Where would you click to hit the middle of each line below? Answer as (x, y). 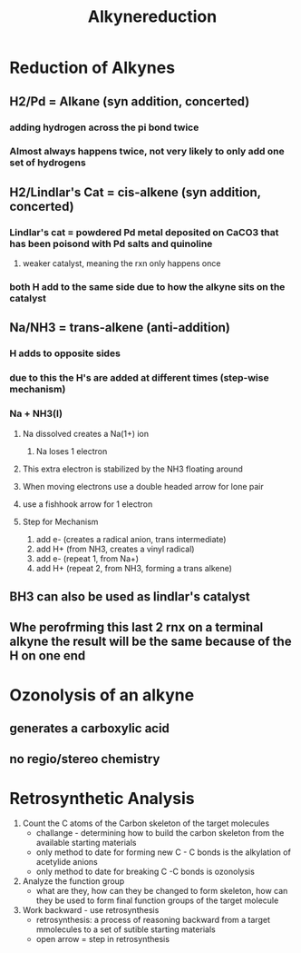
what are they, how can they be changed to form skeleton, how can (162, 891)
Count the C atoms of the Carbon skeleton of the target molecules (146, 823)
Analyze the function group (73, 881)
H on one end (48, 656)
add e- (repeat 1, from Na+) (87, 558)
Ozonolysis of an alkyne (102, 695)
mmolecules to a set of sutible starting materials (126, 929)
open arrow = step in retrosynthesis (103, 939)
